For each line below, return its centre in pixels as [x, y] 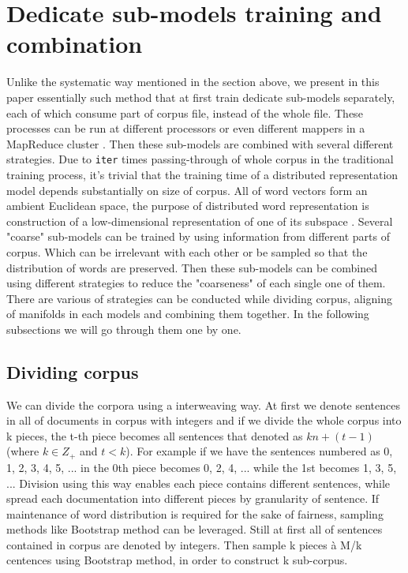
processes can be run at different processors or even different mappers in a [186, 128]
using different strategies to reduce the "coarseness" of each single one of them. [196, 283]
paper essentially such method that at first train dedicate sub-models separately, [201, 97]
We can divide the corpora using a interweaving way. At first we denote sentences [203, 404]
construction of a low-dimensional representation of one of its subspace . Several [200, 221]
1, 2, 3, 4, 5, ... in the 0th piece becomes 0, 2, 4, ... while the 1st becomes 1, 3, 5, [202, 467]
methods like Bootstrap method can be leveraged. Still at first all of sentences [195, 529]
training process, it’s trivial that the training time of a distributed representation [202, 174]
